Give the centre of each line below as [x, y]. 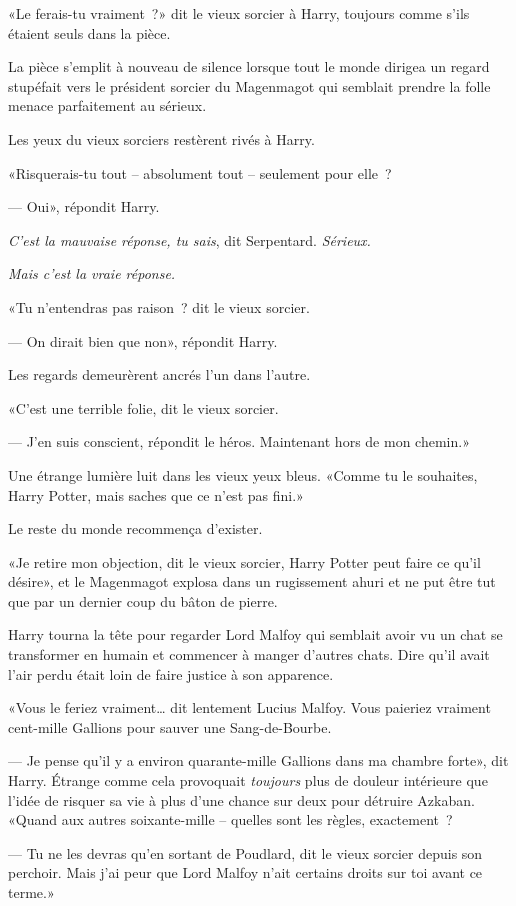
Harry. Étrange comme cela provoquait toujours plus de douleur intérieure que [248, 780]
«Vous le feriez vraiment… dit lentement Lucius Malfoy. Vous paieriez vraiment [249, 707]
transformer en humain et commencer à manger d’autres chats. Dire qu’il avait [249, 654]
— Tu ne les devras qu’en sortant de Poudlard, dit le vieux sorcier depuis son [245, 852]
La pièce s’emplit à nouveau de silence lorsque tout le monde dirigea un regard [249, 66]
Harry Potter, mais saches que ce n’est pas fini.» [156, 494]
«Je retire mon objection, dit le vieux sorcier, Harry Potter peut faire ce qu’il [244, 561]
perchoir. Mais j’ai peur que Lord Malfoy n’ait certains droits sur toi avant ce [245, 872]
